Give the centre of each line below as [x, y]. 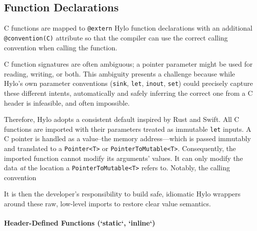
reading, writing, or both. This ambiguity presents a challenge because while [120, 73]
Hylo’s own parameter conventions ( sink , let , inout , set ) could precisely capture [128, 83]
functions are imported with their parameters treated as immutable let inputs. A [128, 129]
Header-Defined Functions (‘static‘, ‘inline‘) [80, 223]
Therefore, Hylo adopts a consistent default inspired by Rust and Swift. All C [122, 119]
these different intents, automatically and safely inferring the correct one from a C [128, 93]
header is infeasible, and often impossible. [67, 102]
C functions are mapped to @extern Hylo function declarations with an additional [128, 28]
